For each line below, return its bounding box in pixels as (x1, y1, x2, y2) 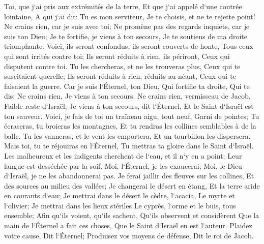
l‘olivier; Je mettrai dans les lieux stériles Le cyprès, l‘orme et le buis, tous (4, 200, 236, 210)
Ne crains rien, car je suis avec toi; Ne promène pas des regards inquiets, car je (4, 21, 250, 32)
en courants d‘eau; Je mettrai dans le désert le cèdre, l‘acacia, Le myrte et (4, 190, 235, 201)
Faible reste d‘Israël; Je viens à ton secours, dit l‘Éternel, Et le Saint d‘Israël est (4, 100, 254, 111)
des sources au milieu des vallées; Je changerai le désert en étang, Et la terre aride (4, 180, 260, 191)
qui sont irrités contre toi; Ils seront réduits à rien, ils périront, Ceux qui (4, 50, 230, 61)
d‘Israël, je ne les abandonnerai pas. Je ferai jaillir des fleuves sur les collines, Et (4, 170, 254, 181)
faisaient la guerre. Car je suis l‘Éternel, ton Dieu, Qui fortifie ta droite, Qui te (4, 80, 250, 91)
